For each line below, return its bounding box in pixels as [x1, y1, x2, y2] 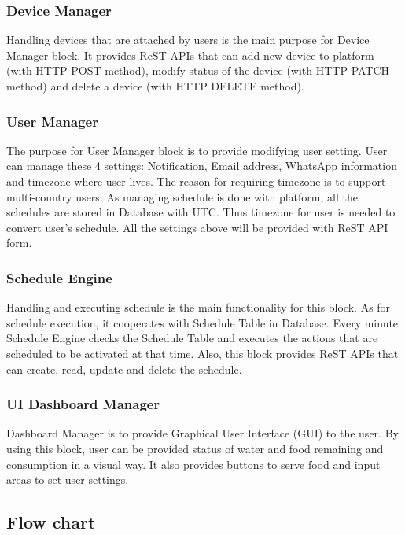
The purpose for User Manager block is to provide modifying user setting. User [6, 142, 388, 158]
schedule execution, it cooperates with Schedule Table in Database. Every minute [6, 314, 399, 330]
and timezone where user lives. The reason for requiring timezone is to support [6, 173, 386, 189]
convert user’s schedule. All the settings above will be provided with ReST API [6, 219, 388, 235]
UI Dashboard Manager [6, 394, 160, 414]
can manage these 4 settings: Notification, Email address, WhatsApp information [6, 157, 397, 174]
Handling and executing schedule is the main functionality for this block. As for [6, 299, 391, 315]
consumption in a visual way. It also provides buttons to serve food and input [6, 456, 381, 472]
